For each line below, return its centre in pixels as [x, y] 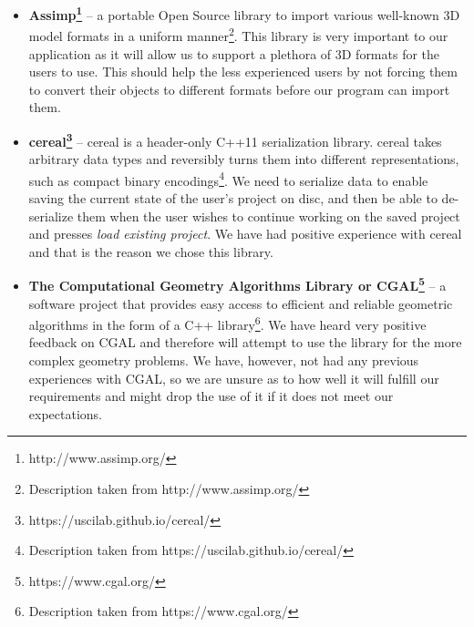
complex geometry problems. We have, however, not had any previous [224, 360]
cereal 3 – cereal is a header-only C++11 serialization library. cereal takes [235, 139]
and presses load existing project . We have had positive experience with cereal [245, 234]
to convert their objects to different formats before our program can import [239, 89]
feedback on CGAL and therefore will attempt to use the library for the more [245, 342]
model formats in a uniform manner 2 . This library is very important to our [238, 34]
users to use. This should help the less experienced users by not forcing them [243, 72]
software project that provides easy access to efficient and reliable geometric [241, 303]
